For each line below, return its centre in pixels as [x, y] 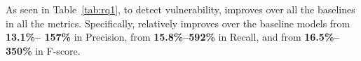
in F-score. [58, 50]
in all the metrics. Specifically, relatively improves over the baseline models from [178, 23]
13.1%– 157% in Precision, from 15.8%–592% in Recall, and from [154, 37]
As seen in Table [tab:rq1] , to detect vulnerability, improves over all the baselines [180, 9]
